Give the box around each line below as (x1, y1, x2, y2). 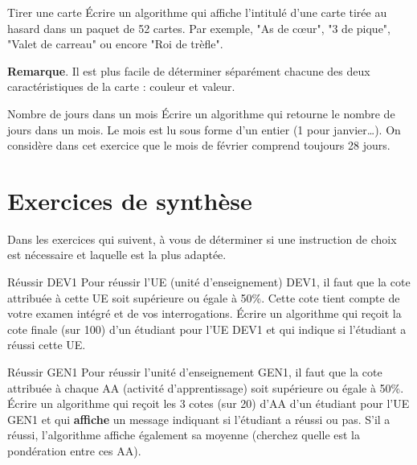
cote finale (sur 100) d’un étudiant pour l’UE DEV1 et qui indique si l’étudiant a (7, 320, 407, 337)
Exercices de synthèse (7, 183, 252, 216)
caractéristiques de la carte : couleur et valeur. (7, 78, 235, 95)
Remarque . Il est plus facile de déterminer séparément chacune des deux (7, 62, 370, 79)
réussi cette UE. (7, 336, 86, 353)
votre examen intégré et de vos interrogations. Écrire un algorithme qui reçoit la (7, 305, 402, 322)
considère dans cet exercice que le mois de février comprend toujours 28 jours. (7, 137, 390, 154)
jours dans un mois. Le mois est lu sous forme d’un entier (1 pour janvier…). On (7, 121, 401, 138)
